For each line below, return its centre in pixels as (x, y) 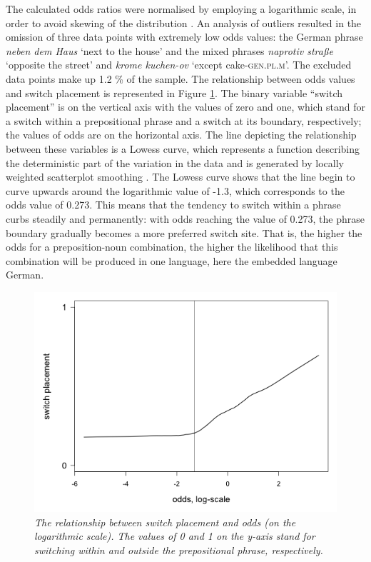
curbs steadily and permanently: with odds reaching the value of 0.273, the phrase (185, 218)
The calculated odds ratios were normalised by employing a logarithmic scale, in (181, 9)
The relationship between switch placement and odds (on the (165, 522)
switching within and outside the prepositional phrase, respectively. (179, 550)
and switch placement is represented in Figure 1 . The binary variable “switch (174, 92)
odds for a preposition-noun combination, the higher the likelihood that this (172, 247)
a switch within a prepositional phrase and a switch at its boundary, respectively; (184, 120)
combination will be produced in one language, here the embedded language (172, 260)
